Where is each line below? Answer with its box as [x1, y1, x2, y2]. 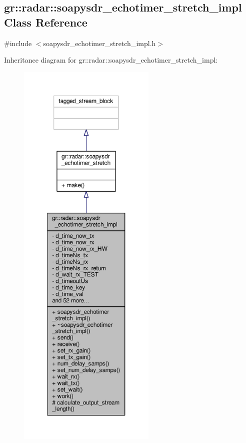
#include [4, 38, 32, 48]
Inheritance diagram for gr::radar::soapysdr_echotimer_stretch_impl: [4, 55, 218, 65]
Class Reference [4, 14, 87, 30]
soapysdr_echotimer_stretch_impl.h [43, 38, 156, 48]
